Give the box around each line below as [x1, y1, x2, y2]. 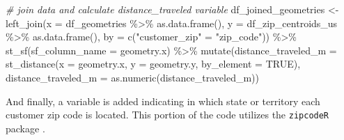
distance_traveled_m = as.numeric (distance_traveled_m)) [6, 70, 259, 84]
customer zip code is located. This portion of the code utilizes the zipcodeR [6, 107, 329, 122]
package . [6, 120, 45, 135]
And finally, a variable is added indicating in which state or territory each [6, 93, 320, 108]
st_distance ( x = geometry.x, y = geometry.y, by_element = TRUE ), [6, 56, 301, 71]
